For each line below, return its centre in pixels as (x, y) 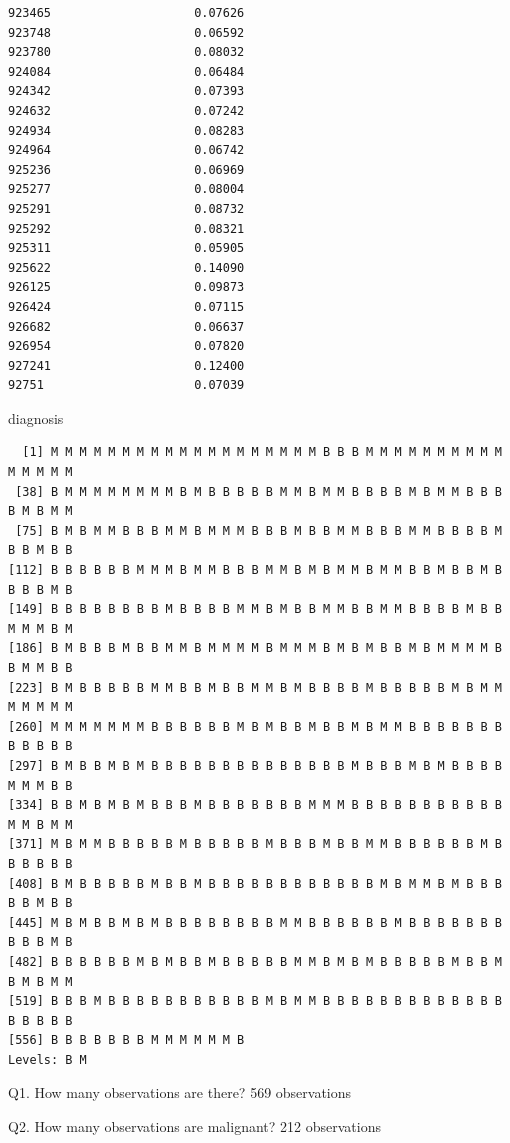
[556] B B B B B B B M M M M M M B (126, 1040)
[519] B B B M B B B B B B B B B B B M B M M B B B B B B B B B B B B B (255, 1001)
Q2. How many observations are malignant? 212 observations (194, 1126)
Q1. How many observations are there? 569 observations (180, 1092)
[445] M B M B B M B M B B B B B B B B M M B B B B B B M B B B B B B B (255, 922)
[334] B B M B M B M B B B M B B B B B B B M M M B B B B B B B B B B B (255, 805)
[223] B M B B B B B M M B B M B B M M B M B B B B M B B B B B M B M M (255, 687)
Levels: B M (47, 1059)
